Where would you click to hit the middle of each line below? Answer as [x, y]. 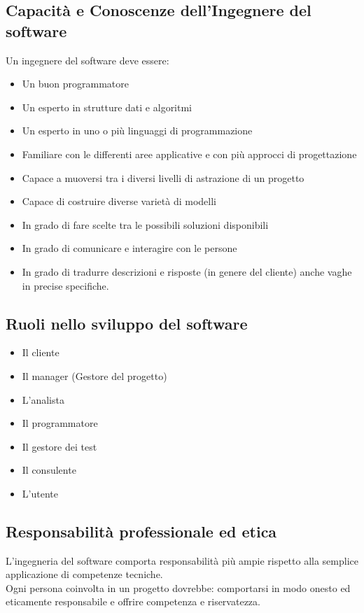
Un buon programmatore [75, 84]
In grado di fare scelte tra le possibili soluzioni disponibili [145, 224]
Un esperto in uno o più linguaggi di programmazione [137, 131]
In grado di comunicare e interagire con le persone [129, 248]
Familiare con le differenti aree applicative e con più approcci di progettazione [189, 154]
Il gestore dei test [59, 446]
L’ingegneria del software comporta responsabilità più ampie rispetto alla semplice [182, 560]
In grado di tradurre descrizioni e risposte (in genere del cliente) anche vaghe [187, 271]
